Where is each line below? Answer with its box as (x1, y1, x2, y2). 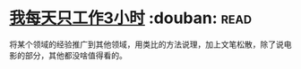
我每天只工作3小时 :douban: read (9, 8, 253, 28)
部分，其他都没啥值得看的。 (24, 50, 127, 60)
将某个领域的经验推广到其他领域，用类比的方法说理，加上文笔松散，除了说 (9, 39, 284, 50)
